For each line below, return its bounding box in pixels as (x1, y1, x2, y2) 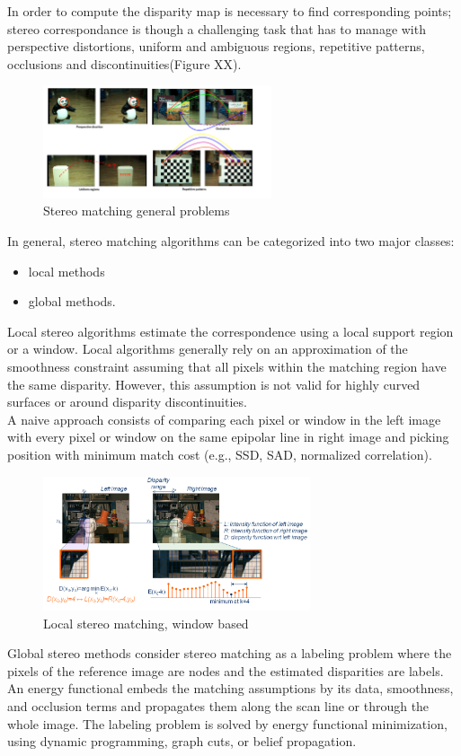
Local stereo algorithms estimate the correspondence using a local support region (7, 321, 454, 340)
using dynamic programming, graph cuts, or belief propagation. (7, 732, 357, 751)
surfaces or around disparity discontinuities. (7, 392, 247, 411)
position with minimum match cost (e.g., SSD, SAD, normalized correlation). (7, 444, 432, 463)
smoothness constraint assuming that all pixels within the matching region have (7, 356, 447, 375)
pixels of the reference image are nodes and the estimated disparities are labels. (7, 661, 444, 680)
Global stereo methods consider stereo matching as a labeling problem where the (7, 644, 452, 663)
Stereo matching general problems (43, 201, 230, 220)
